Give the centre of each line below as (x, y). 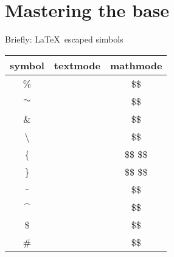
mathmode (136, 65)
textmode (77, 65)
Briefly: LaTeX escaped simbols (64, 39)
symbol (27, 65)
